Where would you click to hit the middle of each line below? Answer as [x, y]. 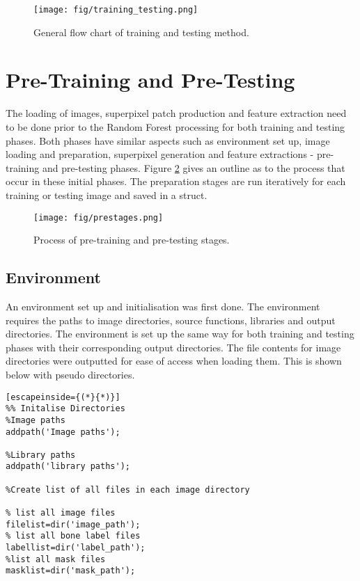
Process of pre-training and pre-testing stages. [132, 240]
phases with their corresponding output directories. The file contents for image [173, 347]
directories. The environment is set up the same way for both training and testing [180, 334]
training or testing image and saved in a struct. [107, 194]
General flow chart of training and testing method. [141, 32]
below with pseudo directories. [70, 374]
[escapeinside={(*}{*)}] [63, 397]
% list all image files [61, 513]
